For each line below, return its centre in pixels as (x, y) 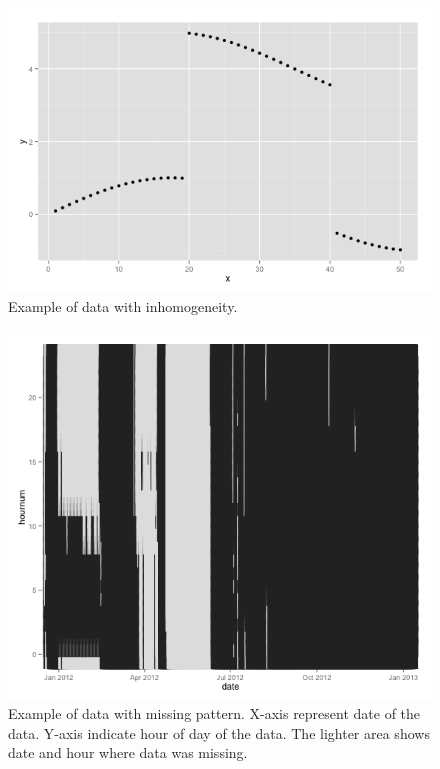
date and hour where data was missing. (128, 752)
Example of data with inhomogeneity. (123, 305)
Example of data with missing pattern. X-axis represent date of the (214, 713)
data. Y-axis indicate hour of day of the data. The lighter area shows (219, 732)
